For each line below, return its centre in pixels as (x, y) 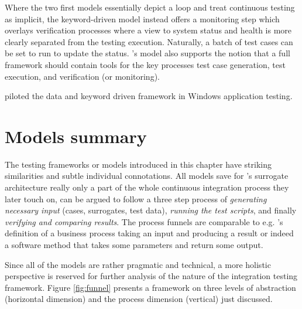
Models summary (76, 136)
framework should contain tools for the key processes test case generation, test (145, 64)
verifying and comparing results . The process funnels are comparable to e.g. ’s (144, 221)
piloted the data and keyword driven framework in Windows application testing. (149, 96)
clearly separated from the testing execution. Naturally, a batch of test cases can (149, 41)
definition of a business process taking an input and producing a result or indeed (149, 233)
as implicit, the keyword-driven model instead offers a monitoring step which (142, 18)
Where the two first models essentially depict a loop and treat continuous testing (150, 7)
